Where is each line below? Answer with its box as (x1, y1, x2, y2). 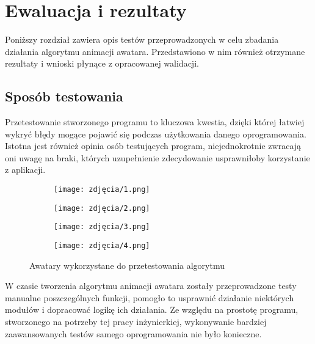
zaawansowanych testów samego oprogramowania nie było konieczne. (5, 327, 262, 340)
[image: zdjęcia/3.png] (54, 222, 150, 232)
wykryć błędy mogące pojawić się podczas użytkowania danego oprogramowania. (5, 127, 306, 140)
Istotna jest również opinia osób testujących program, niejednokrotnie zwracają (5, 139, 302, 152)
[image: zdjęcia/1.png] (54, 185, 150, 194)
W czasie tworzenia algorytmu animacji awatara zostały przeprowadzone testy (5, 279, 297, 292)
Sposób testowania (5, 87, 123, 106)
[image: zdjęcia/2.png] (54, 203, 150, 213)
